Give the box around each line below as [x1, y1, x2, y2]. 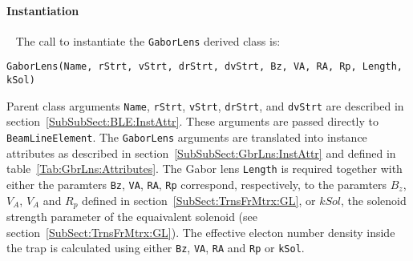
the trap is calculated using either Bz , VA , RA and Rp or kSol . [6, 239, 305, 256]
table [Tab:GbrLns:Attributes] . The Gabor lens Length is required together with [6, 160, 403, 177]
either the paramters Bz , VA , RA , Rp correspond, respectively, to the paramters [6, 175, 387, 192]
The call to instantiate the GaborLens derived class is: [15, 32, 281, 49]
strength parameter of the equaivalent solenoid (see [6, 208, 257, 225]
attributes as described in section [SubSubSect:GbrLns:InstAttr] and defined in [6, 144, 396, 161]
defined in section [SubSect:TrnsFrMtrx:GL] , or [82, 191, 316, 208]
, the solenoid [341, 191, 407, 208]
